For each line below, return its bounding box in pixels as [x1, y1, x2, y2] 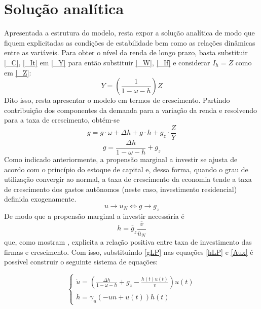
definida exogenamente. [4, 194, 77, 204]
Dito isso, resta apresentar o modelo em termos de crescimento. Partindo [4, 95, 230, 105]
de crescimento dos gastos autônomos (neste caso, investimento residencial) [4, 183, 237, 194]
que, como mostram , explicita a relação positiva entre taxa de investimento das [4, 237, 252, 247]
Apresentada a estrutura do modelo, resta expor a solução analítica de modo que [4, 27, 255, 38]
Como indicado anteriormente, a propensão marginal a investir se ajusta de [4, 154, 238, 164]
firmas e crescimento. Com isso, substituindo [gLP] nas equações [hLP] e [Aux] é [4, 246, 253, 257]
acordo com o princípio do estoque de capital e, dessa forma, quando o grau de [4, 164, 248, 174]
